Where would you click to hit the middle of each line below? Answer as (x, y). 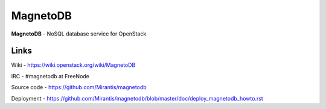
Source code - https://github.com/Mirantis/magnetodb (79, 87)
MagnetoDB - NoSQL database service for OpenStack (79, 34)
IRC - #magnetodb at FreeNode (50, 76)
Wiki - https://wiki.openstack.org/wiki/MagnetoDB (73, 65)
